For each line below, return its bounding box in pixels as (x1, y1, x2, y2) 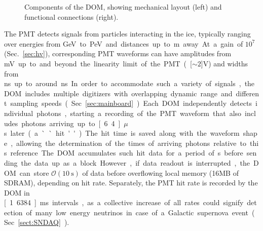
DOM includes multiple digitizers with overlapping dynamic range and (4, 88, 233, 98)
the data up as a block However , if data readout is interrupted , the (21, 157, 250, 168)
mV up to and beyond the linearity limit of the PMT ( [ (4, 58, 192, 68)
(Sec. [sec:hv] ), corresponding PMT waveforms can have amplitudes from (4, 48, 232, 59)
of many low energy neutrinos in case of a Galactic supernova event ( (26, 207, 255, 217)
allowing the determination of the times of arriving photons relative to (16, 137, 246, 148)
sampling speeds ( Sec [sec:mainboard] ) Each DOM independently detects (10, 98, 252, 108)
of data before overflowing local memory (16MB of (82, 167, 239, 178)
